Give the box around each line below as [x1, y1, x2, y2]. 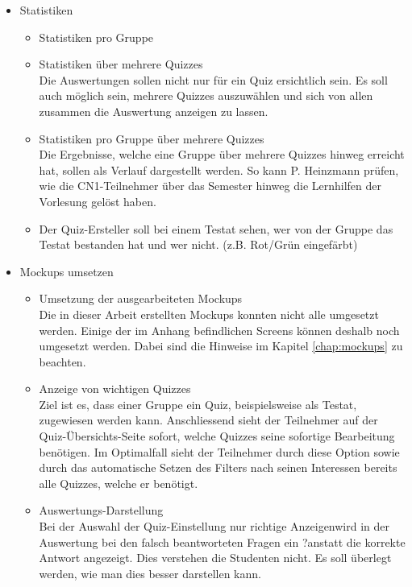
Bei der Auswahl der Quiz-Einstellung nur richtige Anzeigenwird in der [39, 518, 389, 535]
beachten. [39, 353, 86, 370]
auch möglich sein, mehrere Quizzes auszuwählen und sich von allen [39, 87, 373, 104]
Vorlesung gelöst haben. [39, 192, 156, 209]
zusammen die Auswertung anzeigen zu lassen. [39, 102, 268, 119]
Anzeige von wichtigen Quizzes [39, 380, 191, 397]
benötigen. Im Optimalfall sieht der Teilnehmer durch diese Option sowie [39, 443, 400, 460]
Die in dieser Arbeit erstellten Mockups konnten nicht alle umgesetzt [39, 305, 379, 322]
